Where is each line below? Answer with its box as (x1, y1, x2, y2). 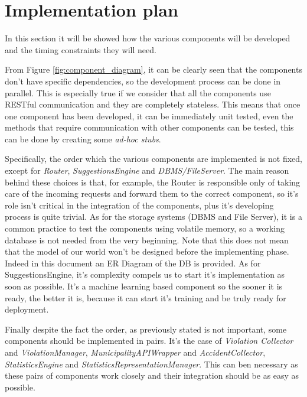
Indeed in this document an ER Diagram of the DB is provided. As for (5, 256, 261, 269)
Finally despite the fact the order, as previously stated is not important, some (5, 323, 287, 335)
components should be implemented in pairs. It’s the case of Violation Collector (5, 334, 293, 347)
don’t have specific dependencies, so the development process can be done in (5, 74, 281, 87)
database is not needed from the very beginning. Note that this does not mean (5, 233, 289, 246)
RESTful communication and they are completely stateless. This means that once (5, 98, 301, 110)
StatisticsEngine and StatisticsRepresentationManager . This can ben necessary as (5, 357, 298, 370)
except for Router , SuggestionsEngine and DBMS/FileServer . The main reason (5, 164, 289, 177)
